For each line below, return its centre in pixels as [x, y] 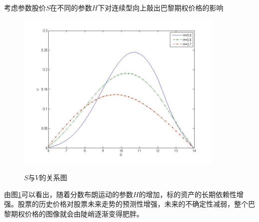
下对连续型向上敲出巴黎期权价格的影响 [161, 7]
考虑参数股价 [25, 7]
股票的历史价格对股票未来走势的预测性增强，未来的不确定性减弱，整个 [133, 204]
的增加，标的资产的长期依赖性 [188, 194]
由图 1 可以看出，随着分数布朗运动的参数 [68, 194]
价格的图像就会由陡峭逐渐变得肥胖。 [84, 214]
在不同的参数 [71, 7]
